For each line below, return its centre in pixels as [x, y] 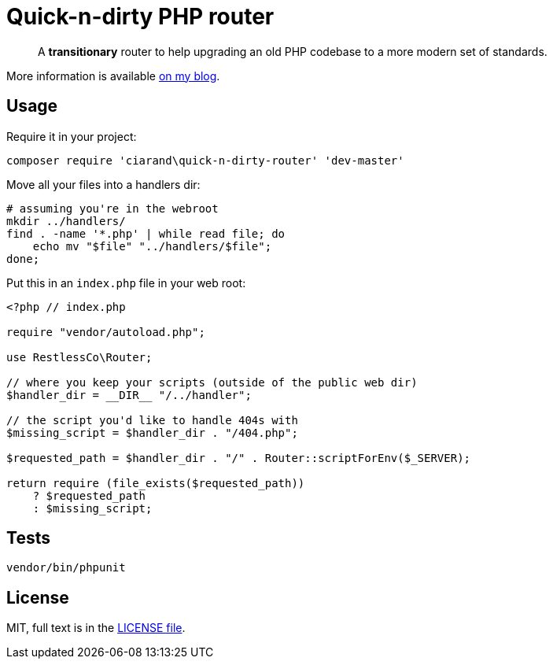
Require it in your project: [72, 136]
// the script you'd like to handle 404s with [152, 420]
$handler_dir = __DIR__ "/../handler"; [129, 395]
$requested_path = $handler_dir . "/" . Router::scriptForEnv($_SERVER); [239, 458]
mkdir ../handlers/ [66, 221]
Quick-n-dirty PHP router [140, 17]
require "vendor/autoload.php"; [106, 332]
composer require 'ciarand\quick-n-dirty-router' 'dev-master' [205, 160]
